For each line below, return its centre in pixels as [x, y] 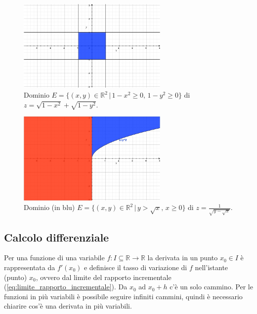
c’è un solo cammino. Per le [211, 287]
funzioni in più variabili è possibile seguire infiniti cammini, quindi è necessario [123, 296]
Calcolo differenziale [57, 237]
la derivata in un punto [183, 258]
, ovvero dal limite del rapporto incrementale [104, 277]
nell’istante [212, 267]
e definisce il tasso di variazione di [135, 267]
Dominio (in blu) [49, 207]
